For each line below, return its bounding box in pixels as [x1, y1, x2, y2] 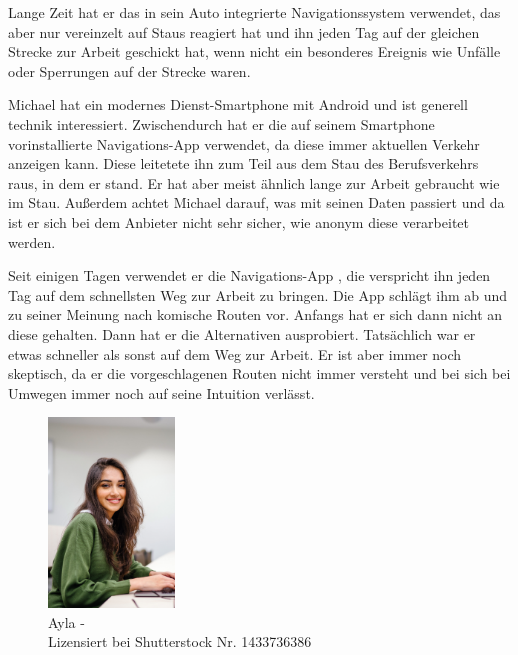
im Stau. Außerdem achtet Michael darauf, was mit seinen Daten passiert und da [8, 192, 505, 213]
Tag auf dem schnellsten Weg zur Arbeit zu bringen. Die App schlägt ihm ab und [8, 284, 508, 305]
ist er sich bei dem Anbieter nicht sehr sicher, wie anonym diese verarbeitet [8, 211, 470, 232]
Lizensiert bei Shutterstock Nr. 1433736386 [48, 631, 312, 652]
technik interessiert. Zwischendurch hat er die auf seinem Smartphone [8, 113, 435, 134]
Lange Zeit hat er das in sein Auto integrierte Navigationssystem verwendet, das [8, 2, 501, 22]
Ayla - [48, 611, 85, 632]
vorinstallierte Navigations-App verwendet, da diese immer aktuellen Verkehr [8, 133, 480, 154]
